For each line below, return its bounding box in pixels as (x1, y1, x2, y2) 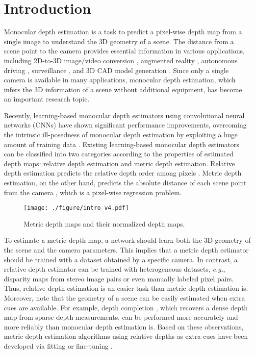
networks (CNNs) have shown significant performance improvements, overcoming (4, 120, 247, 130)
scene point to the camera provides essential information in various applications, (4, 46, 245, 56)
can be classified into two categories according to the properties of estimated (4, 149, 233, 159)
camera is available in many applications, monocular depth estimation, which (4, 75, 236, 85)
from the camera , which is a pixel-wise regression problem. (4, 187, 182, 197)
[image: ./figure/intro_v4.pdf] (24, 204, 129, 212)
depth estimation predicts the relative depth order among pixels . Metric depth (4, 168, 242, 178)
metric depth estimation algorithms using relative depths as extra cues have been (4, 331, 248, 341)
